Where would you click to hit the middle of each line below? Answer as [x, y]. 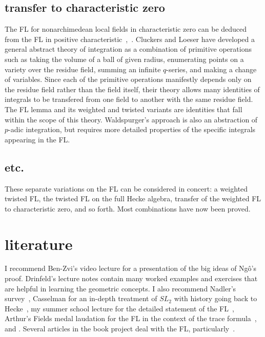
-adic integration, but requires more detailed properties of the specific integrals [132, 129]
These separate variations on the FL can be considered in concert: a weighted [126, 188]
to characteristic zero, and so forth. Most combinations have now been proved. [128, 208]
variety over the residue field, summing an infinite [83, 69]
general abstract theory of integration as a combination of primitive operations [128, 49]
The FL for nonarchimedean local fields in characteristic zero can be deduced [126, 29]
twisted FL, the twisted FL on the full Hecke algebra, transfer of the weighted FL [133, 198]
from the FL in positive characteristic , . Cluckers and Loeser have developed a [130, 39]
